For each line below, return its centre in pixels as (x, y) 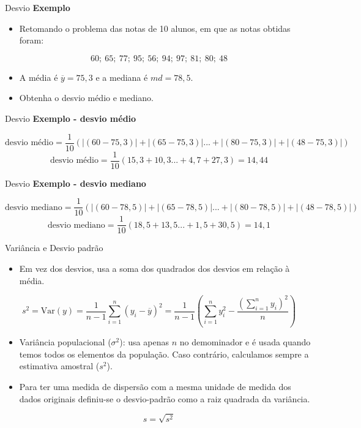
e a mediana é (122, 77)
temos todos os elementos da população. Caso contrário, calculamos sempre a (164, 354)
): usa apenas (144, 342)
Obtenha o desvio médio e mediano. (86, 98)
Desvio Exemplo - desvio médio (71, 118)
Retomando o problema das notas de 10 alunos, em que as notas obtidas (155, 28)
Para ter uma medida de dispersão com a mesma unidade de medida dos (155, 386)
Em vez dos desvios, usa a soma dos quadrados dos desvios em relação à (154, 268)
